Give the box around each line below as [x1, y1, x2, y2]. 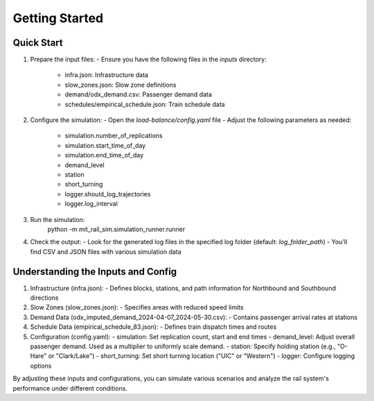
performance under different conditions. [12, 384, 128, 392]
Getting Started [12, 10, 104, 26]
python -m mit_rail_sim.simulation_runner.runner [47, 225, 186, 233]
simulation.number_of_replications [64, 132, 163, 140]
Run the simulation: [30, 215, 85, 223]
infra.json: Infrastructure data [64, 71, 149, 79]
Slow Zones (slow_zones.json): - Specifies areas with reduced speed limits [30, 303, 244, 312]
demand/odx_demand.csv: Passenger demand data [64, 90, 213, 99]
